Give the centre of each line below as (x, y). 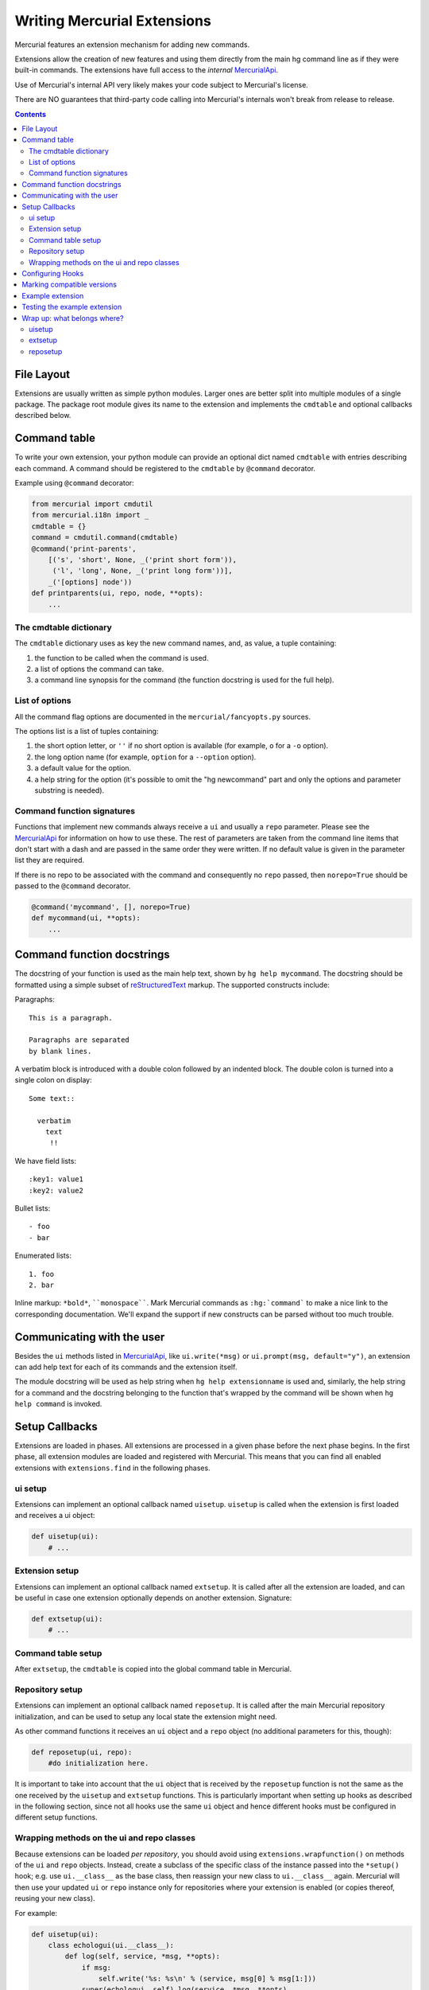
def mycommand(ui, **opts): (86, 918)
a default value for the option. (83, 768)
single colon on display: (53, 1080)
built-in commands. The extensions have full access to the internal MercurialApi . (147, 70)
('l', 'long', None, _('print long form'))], (143, 571)
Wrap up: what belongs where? (73, 318)
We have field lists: (46, 1161)
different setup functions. (56, 1817)
